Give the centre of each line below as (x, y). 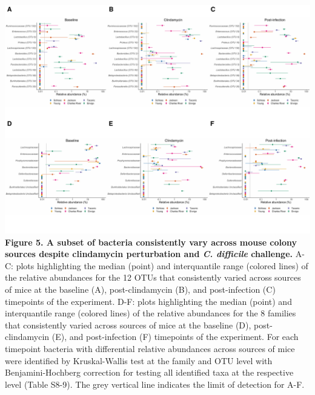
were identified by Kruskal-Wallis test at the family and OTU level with (139, 360)
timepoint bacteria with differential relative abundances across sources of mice (150, 348)
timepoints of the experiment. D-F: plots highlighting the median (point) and (148, 301)
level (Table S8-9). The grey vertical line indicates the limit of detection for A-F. (155, 384)
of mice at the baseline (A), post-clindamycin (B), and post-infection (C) (140, 289)
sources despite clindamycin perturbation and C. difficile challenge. (149, 254)
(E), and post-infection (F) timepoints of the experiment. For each (175, 337)
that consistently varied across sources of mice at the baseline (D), (128, 325)
